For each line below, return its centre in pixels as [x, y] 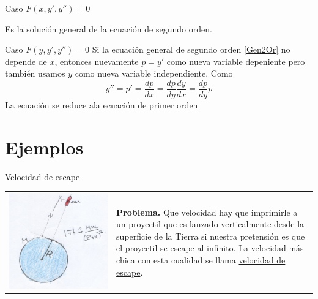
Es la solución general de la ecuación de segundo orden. [109, 28]
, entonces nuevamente [97, 61]
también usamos [35, 73]
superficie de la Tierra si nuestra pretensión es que [211, 236]
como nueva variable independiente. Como [154, 73]
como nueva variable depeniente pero [236, 61]
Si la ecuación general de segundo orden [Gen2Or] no [191, 49]
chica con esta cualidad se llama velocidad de [201, 260]
